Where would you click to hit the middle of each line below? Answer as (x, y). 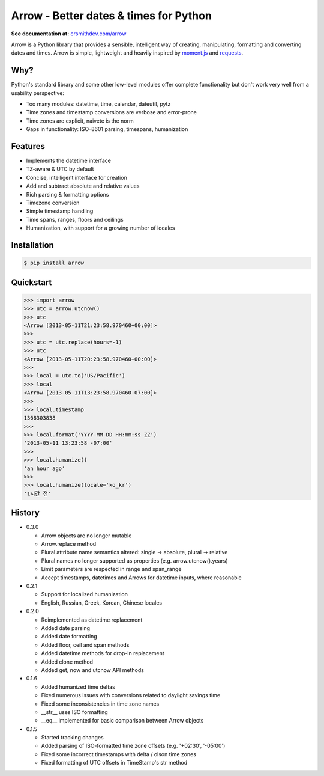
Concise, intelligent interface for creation (76, 177)
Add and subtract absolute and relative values (83, 186)
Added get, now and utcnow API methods (92, 670)
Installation (32, 246)
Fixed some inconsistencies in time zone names (100, 704)
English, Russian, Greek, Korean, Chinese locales (101, 603)
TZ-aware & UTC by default (60, 169)
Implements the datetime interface (68, 161)
